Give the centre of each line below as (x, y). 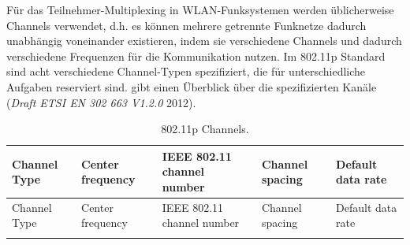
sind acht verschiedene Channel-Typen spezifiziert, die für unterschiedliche (186, 71)
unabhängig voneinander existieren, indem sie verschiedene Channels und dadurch (204, 41)
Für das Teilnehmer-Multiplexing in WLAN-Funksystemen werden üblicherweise (200, 9)
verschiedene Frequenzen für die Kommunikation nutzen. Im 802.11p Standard (196, 56)
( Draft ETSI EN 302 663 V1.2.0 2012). (101, 102)
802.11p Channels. (205, 129)
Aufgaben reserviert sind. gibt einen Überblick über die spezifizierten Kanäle (192, 86)
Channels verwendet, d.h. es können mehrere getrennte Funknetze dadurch (186, 25)
